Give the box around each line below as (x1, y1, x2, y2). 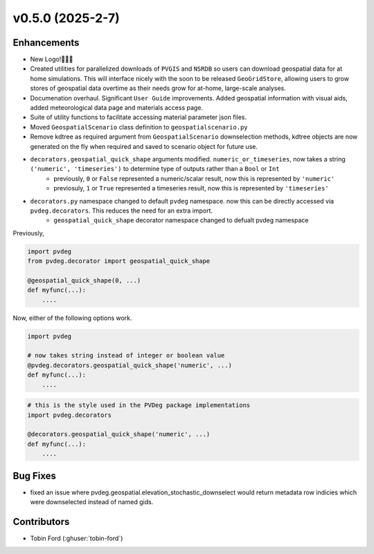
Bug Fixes (12, 470, 57, 481)
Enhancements (12, 37, 80, 48)
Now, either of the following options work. (12, 314, 132, 322)
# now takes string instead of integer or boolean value (27, 352, 225, 359)
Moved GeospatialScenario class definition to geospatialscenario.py (30, 123, 249, 131)
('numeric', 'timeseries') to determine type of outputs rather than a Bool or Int (30, 165, 280, 173)
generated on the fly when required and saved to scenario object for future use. (30, 142, 258, 150)
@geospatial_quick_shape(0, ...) (27, 276, 141, 284)
